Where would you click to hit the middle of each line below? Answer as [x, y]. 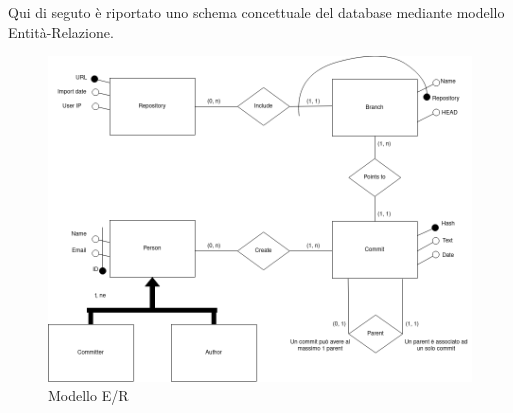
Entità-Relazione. [61, 31]
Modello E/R [88, 395]
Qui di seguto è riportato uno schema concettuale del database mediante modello [256, 12]
